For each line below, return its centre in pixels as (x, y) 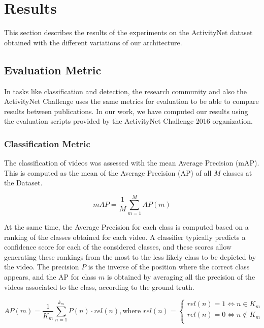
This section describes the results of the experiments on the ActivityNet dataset (128, 32)
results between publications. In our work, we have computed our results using (126, 111)
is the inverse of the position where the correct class (169, 267)
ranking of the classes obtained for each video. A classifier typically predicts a (125, 237)
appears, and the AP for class (50, 276)
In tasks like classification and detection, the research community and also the (126, 91)
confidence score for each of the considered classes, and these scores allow (118, 247)
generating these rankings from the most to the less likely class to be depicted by (130, 256)
